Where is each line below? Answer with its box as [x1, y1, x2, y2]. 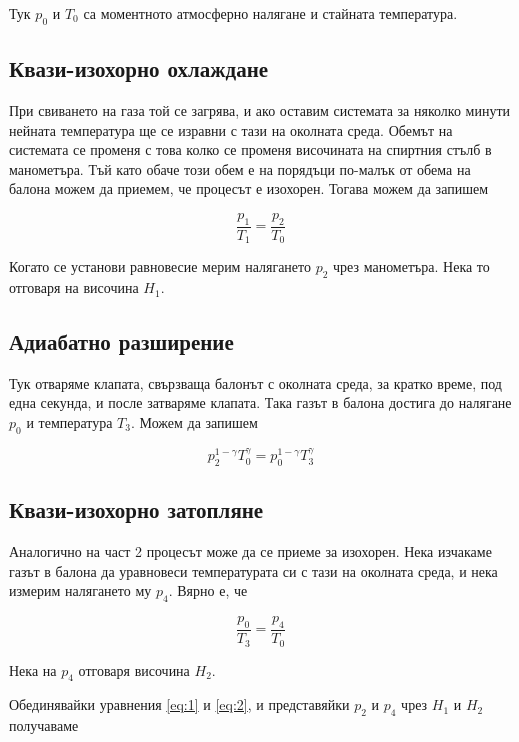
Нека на [9, 659, 57, 680]
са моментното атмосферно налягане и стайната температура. [83, 3, 458, 23]
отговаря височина [78, 659, 190, 680]
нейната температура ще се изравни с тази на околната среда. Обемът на [9, 119, 453, 140]
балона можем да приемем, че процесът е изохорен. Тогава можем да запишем [9, 178, 489, 199]
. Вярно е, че [168, 580, 248, 601]
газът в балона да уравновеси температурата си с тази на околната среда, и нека [9, 560, 498, 581]
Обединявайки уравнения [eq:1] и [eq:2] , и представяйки [9, 694, 350, 715]
